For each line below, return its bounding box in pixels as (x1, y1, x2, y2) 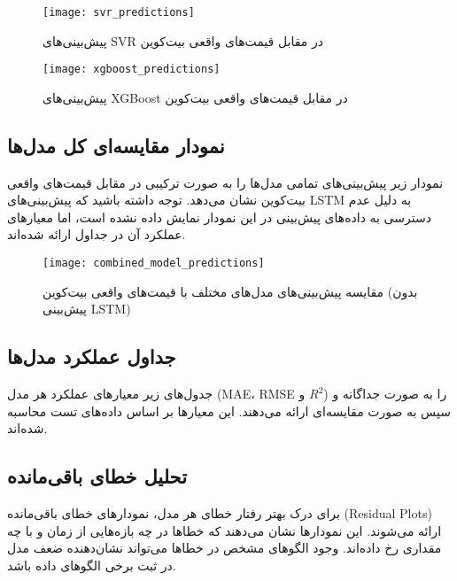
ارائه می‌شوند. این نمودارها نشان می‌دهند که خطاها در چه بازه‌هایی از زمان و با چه (7, 521, 442, 539)
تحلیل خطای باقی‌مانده (7, 462, 188, 490)
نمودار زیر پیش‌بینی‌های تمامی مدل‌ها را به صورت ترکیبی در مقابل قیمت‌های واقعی (7, 173, 444, 191)
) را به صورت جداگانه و (323, 384, 447, 403)
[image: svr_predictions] (43, 6, 195, 19)
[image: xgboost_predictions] (43, 63, 221, 76)
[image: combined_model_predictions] (43, 257, 265, 270)
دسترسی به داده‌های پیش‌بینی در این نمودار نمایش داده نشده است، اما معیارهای (7, 207, 431, 226)
